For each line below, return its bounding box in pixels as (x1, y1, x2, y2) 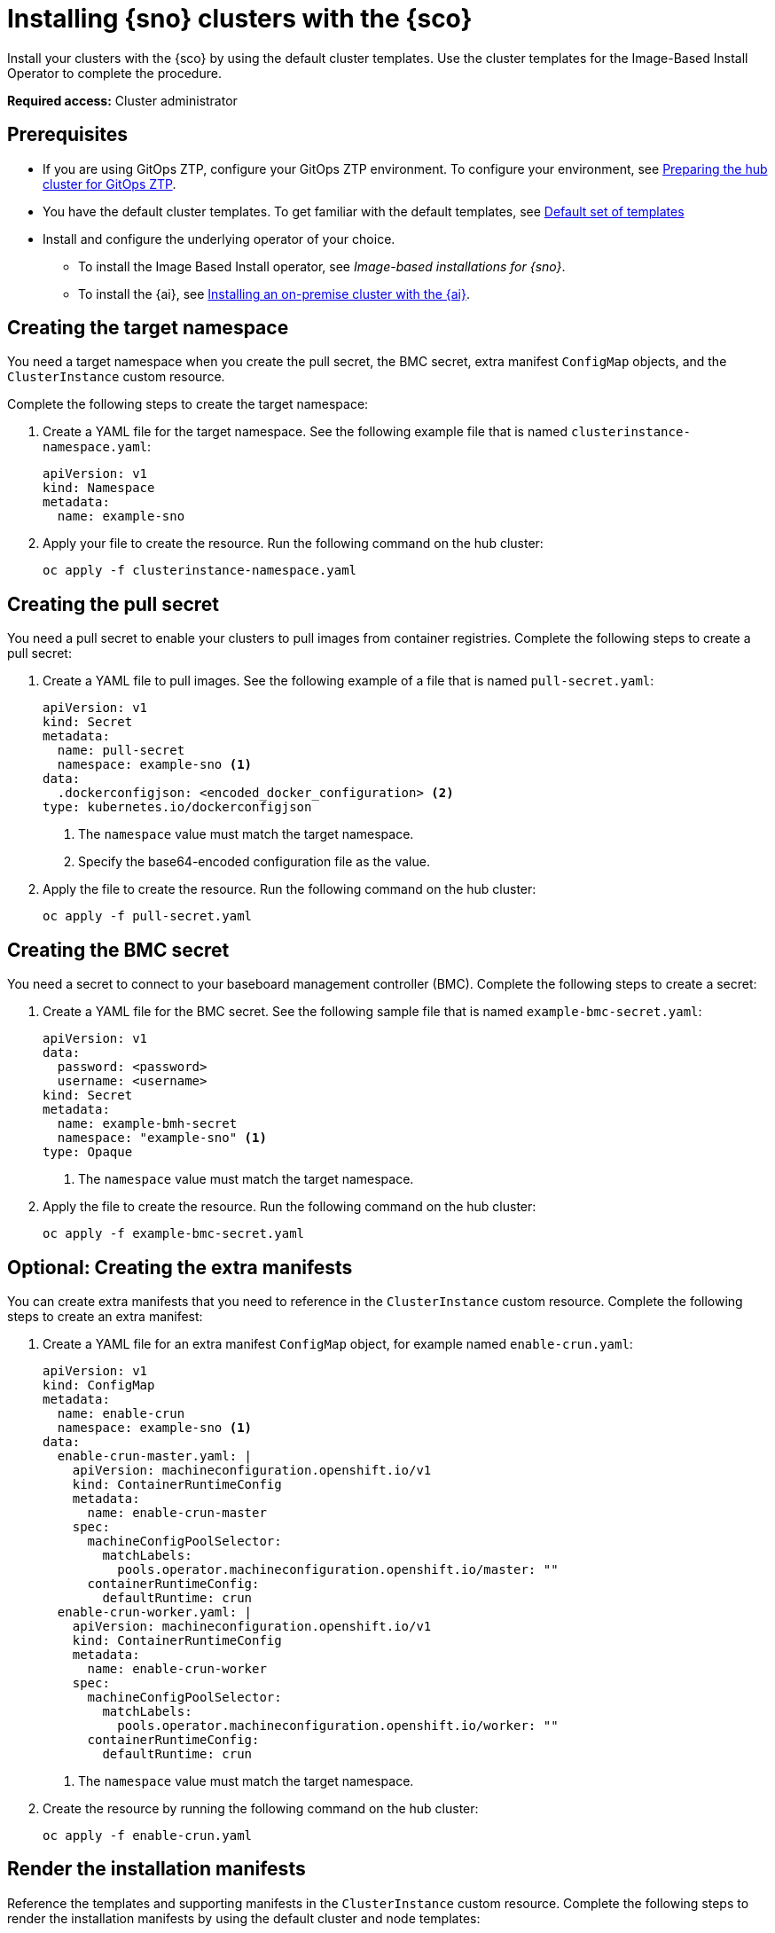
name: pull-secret (57, 743, 185, 758)
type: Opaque (43, 1145, 133, 1160)
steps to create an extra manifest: (7, 1308, 203, 1324)
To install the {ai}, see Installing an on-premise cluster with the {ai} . (78, 286, 471, 301)
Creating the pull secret (7, 592, 220, 615)
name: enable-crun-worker (87, 1661, 267, 1676)
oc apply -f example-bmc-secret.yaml (43, 1226, 305, 1241)
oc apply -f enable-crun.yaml (43, 1827, 253, 1843)
